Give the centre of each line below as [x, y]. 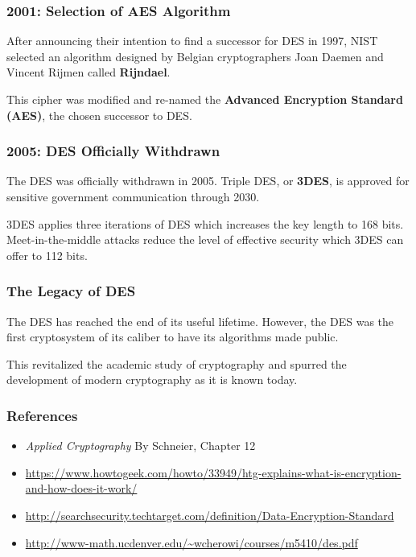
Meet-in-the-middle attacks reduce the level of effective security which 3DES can [205, 239]
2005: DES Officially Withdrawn [113, 151]
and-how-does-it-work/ [81, 488]
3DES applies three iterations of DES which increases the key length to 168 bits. [205, 223]
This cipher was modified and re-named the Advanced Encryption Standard [205, 99]
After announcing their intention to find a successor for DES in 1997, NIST [192, 41]
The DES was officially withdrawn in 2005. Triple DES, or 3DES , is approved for [208, 181]
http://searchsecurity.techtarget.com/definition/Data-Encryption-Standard [210, 515]
